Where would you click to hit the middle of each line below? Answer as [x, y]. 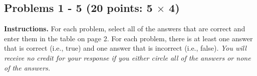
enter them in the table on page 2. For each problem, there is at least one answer [128, 38]
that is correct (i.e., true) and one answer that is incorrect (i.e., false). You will [125, 48]
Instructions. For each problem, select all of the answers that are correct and [125, 29]
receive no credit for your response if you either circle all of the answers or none [127, 57]
